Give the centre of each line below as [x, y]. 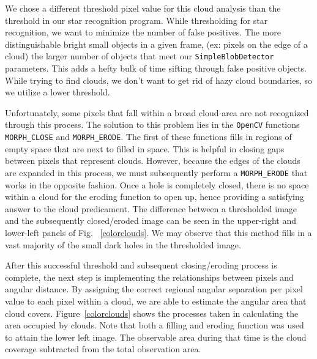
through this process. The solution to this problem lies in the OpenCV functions [152, 124]
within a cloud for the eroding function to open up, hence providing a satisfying [155, 197]
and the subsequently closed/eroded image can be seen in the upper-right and [151, 220]
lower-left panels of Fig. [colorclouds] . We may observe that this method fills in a [158, 232]
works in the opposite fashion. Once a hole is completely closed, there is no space [157, 184]
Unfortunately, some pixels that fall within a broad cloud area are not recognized [157, 112]
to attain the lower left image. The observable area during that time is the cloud [156, 337]
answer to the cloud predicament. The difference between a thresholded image [151, 208]
